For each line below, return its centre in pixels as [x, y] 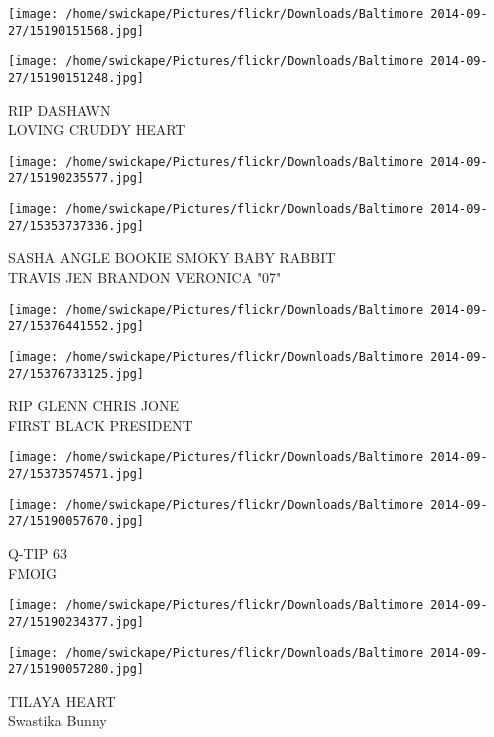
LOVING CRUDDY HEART [97, 129]
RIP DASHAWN [59, 109]
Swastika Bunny [57, 720]
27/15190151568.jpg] [76, 30]
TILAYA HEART [62, 700]
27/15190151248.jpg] [76, 77]
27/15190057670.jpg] [76, 521]
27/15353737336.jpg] [76, 225]
